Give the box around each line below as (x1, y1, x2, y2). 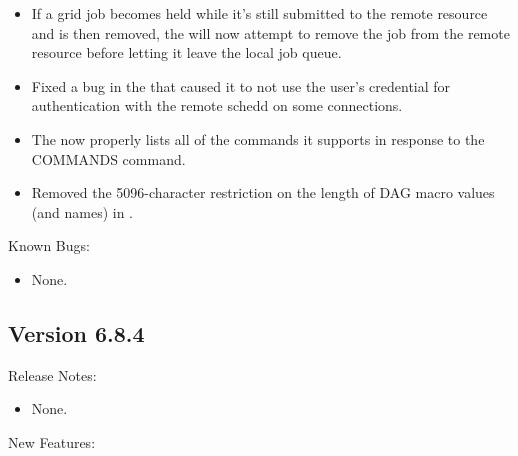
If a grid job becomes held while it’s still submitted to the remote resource (31, 3, 488, 23)
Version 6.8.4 (8, 317, 145, 348)
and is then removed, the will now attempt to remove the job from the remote (31, 22, 510, 43)
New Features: (8, 431, 96, 452)
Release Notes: (8, 364, 97, 385)
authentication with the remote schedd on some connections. (31, 95, 403, 116)
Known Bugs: (8, 235, 90, 256)
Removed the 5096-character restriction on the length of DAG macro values (31, 182, 495, 203)
